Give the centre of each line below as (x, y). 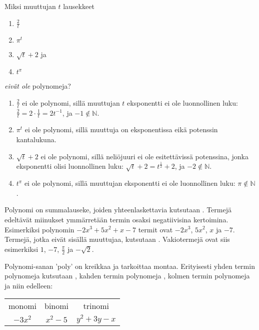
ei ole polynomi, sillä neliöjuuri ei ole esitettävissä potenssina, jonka (144, 156)
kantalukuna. (36, 139)
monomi (23, 306)
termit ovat (155, 229)
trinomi (96, 306)
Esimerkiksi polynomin (39, 229)
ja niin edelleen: (29, 285)
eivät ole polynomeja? (38, 86)
